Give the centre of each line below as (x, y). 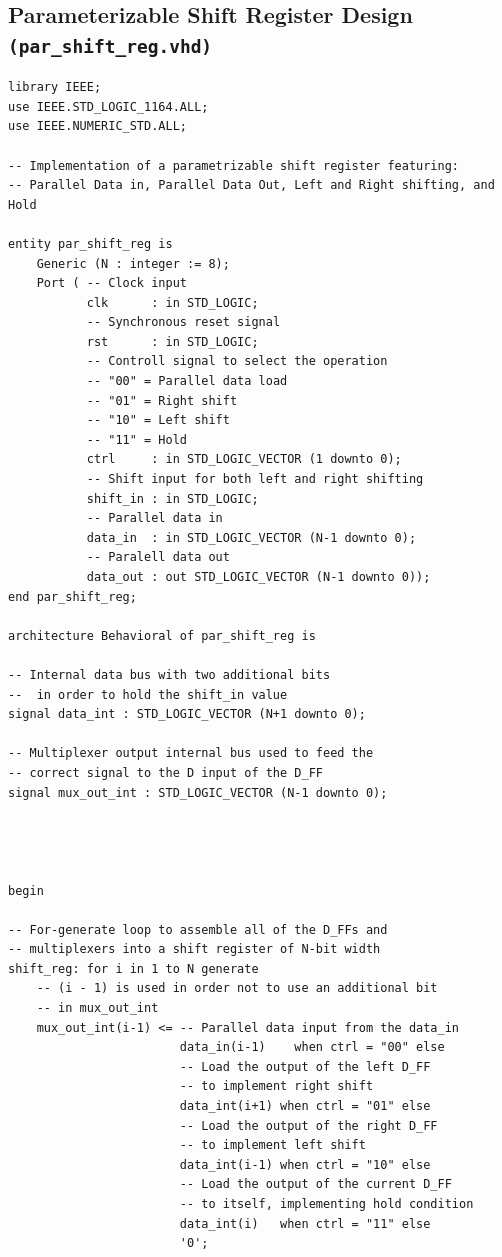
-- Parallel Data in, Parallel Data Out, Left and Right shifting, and (251, 185)
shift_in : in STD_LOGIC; (172, 498)
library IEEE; (55, 87)
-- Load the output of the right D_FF (308, 1125)
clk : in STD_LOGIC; (172, 302)
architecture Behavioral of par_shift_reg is (162, 635)
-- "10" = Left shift (158, 420)
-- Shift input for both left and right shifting (255, 479)
